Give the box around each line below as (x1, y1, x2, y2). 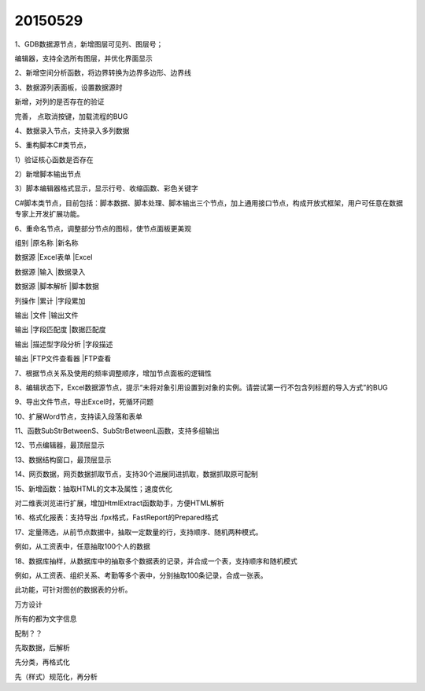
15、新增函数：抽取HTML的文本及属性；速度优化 (14, 484, 173, 493)
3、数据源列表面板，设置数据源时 (14, 83, 123, 92)
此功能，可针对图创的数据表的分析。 (14, 585, 132, 594)
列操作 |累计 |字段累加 (14, 296, 86, 305)
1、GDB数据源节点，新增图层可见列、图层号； (14, 39, 164, 49)
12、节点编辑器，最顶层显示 (14, 441, 105, 450)
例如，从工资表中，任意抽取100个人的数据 (14, 541, 151, 551)
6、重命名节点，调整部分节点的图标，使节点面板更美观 (14, 224, 192, 233)
